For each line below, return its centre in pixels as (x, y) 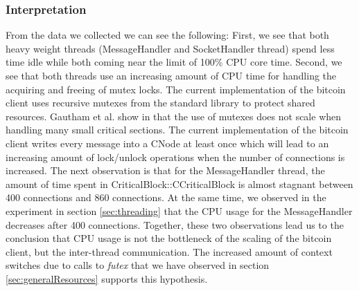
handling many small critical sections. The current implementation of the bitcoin (177, 130)
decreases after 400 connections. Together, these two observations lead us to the (175, 224)
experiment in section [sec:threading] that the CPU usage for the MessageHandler (179, 210)
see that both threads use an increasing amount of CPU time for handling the (171, 75)
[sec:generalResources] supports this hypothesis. (107, 278)
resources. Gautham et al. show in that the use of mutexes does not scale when (174, 116)
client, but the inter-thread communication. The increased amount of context (169, 251)
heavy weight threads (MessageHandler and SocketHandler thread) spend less (170, 48)
